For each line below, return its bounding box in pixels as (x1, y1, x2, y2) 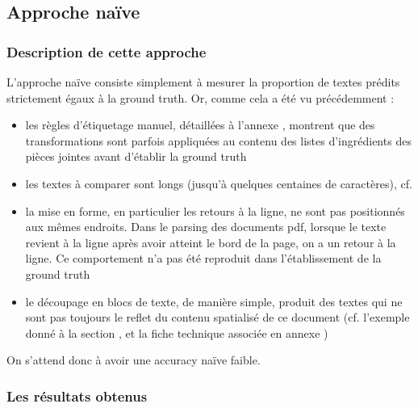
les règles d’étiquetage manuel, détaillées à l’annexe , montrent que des (25, 116, 375, 133)
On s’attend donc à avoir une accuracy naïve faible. (6, 351, 261, 368)
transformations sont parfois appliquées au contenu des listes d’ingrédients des (25, 132, 412, 149)
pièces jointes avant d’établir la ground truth (25, 148, 247, 165)
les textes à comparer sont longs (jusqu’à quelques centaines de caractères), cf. (25, 175, 412, 191)
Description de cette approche (6, 41, 207, 61)
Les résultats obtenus (6, 385, 148, 406)
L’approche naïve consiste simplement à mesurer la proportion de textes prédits (6, 74, 400, 90)
